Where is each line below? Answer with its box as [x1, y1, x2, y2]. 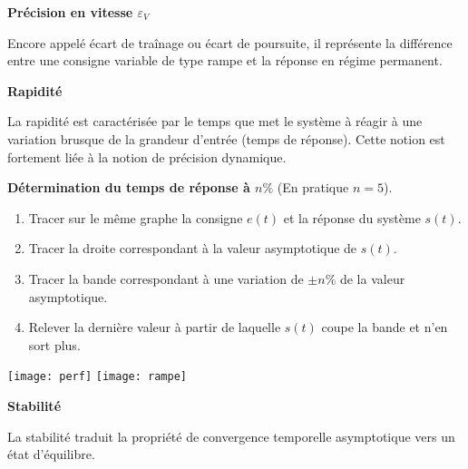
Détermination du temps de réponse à [7, 178, 250, 197]
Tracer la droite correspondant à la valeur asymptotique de [28, 239, 357, 258]
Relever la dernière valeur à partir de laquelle [28, 318, 281, 337]
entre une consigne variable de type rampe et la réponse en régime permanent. [7, 51, 443, 70]
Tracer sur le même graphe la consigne [28, 208, 243, 227]
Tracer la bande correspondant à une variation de [28, 269, 304, 288]
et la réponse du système [283, 208, 421, 227]
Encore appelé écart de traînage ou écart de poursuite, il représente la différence [7, 33, 453, 52]
